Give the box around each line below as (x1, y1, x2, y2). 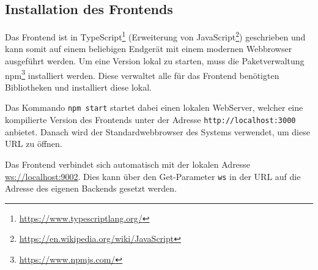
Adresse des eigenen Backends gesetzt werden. (5, 182, 177, 195)
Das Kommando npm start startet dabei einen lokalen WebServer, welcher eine (5, 101, 303, 114)
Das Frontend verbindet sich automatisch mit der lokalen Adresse (5, 157, 251, 170)
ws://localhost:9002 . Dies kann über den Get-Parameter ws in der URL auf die (5, 170, 301, 182)
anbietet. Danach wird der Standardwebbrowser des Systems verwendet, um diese (5, 125, 310, 138)
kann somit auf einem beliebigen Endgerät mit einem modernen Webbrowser (5, 42, 292, 55)
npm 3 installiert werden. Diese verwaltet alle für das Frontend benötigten (5, 67, 279, 81)
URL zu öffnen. (5, 137, 62, 150)
